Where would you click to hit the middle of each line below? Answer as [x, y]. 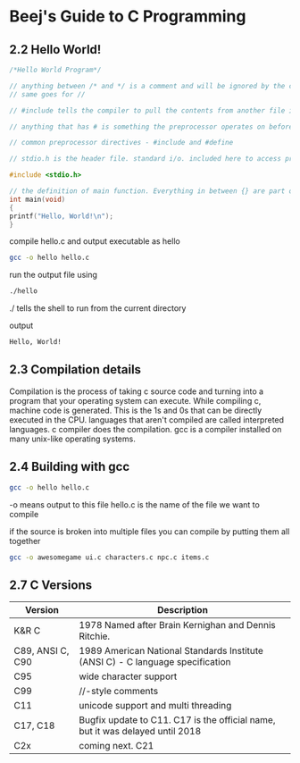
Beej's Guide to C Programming [128, 17]
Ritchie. [95, 636]
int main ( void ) [37, 199]
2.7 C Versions [51, 585]
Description [183, 610]
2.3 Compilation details [75, 369]
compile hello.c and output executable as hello [95, 241]
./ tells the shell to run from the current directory [98, 308]
